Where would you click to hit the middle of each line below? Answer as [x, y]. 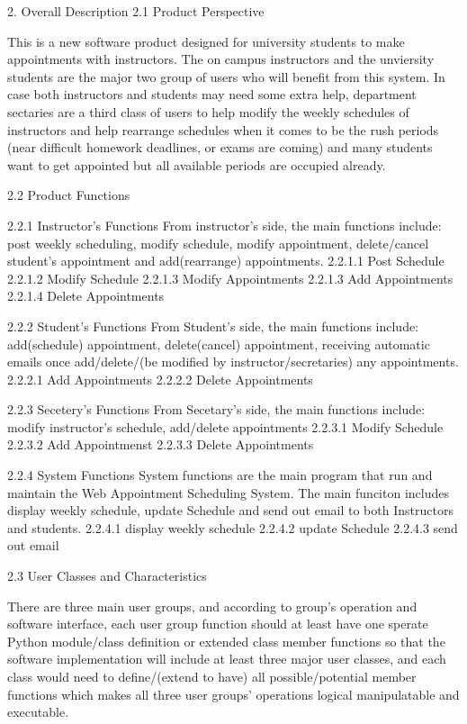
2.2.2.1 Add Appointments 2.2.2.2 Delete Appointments [160, 379]
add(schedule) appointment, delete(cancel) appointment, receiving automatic [219, 344]
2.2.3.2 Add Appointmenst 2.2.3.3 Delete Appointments [161, 444]
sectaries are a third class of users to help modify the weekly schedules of [208, 111]
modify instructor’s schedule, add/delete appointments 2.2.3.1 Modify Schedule [225, 426]
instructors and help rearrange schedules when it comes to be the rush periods [223, 129]
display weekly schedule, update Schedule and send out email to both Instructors [230, 510]
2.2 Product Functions [69, 195]
